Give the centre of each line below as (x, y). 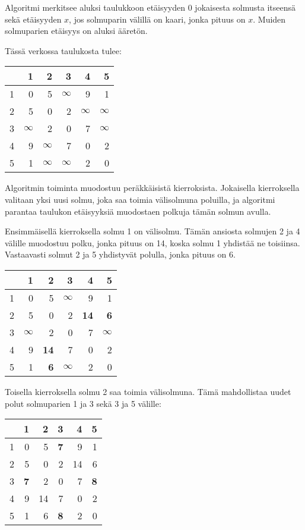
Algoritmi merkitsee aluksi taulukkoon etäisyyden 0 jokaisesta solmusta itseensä (150, 7)
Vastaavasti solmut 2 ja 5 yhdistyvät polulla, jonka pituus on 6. (120, 254)
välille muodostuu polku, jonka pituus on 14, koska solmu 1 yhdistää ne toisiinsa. (152, 242)
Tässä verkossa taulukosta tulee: (63, 50)
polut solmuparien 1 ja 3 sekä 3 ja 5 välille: (83, 403)
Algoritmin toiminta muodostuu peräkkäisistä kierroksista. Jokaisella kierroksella (152, 188)
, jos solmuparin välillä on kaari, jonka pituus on (157, 19)
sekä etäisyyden (33, 19)
